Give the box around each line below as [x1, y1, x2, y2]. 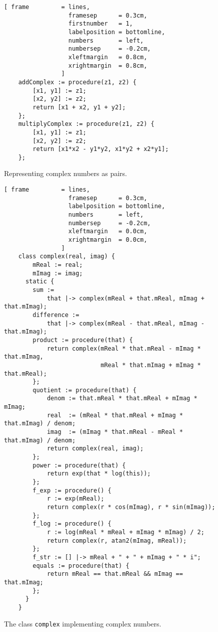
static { [25, 278, 54, 285]
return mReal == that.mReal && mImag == [46, 570, 183, 578]
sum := [32, 286, 54, 293]
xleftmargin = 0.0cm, [68, 228, 147, 235]
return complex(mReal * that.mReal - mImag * [46, 345, 201, 352]
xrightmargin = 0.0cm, [68, 236, 147, 243]
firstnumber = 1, [68, 20, 133, 28]
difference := [32, 311, 79, 319]
